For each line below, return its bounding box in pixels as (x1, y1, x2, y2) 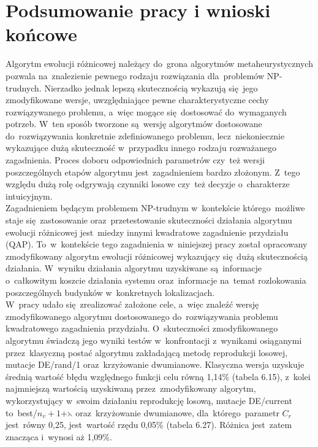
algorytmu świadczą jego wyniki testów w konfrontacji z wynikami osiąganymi (6, 333, 302, 346)
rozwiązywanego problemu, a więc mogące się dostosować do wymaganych (6, 105, 287, 118)
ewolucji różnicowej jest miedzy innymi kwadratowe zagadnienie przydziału (6, 225, 289, 238)
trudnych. (6, 81, 42, 94)
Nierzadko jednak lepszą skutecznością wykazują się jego (44, 81, 258, 94)
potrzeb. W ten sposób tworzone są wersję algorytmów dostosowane (6, 117, 262, 130)
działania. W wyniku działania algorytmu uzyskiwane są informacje (6, 262, 262, 274)
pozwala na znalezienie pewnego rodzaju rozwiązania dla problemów (6, 69, 265, 82)
